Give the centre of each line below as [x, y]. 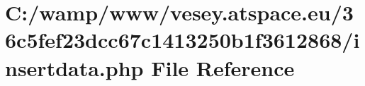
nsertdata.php [74, 67]
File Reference [223, 67]
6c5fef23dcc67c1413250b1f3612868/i [182, 40]
